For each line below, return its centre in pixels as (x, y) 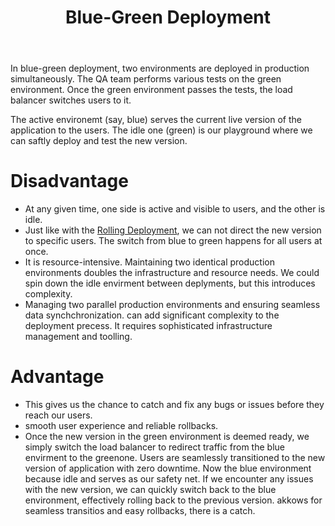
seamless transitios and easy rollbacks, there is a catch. (140, 511)
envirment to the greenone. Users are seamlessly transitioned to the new (175, 458)
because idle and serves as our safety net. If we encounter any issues (169, 479)
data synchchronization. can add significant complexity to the (152, 315)
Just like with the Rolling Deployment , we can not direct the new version (173, 230)
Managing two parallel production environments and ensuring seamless (172, 305)
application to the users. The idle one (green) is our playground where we (161, 130)
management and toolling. (78, 337)
